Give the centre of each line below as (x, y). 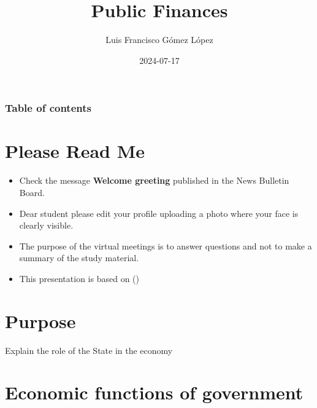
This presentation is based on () (79, 278)
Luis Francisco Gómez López (159, 40)
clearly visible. (46, 225)
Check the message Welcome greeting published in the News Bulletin (154, 180)
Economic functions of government (154, 392)
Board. (32, 192)
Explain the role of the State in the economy (89, 350)
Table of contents (48, 108)
